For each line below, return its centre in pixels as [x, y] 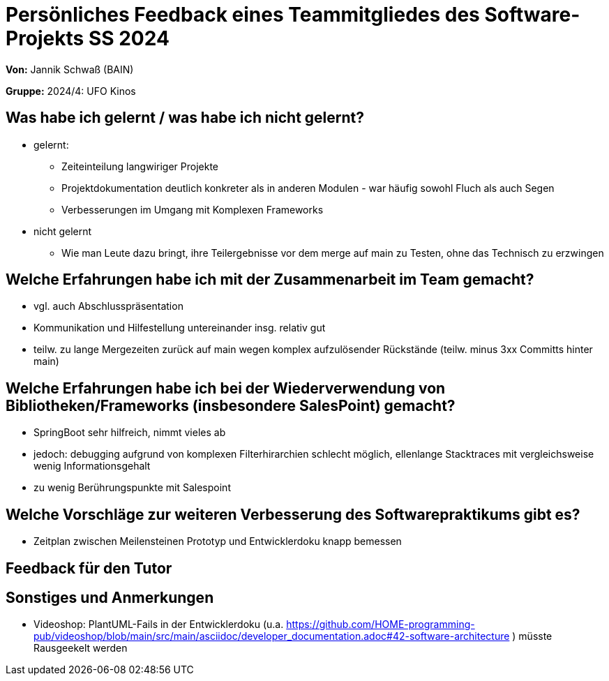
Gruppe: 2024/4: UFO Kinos [71, 91]
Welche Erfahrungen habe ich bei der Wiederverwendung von [226, 388]
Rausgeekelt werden [81, 648]
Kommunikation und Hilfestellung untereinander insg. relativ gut [180, 328]
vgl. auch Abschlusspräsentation [108, 306]
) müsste [532, 636]
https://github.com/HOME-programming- [381, 624]
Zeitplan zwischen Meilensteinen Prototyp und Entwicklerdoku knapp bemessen [218, 541]
